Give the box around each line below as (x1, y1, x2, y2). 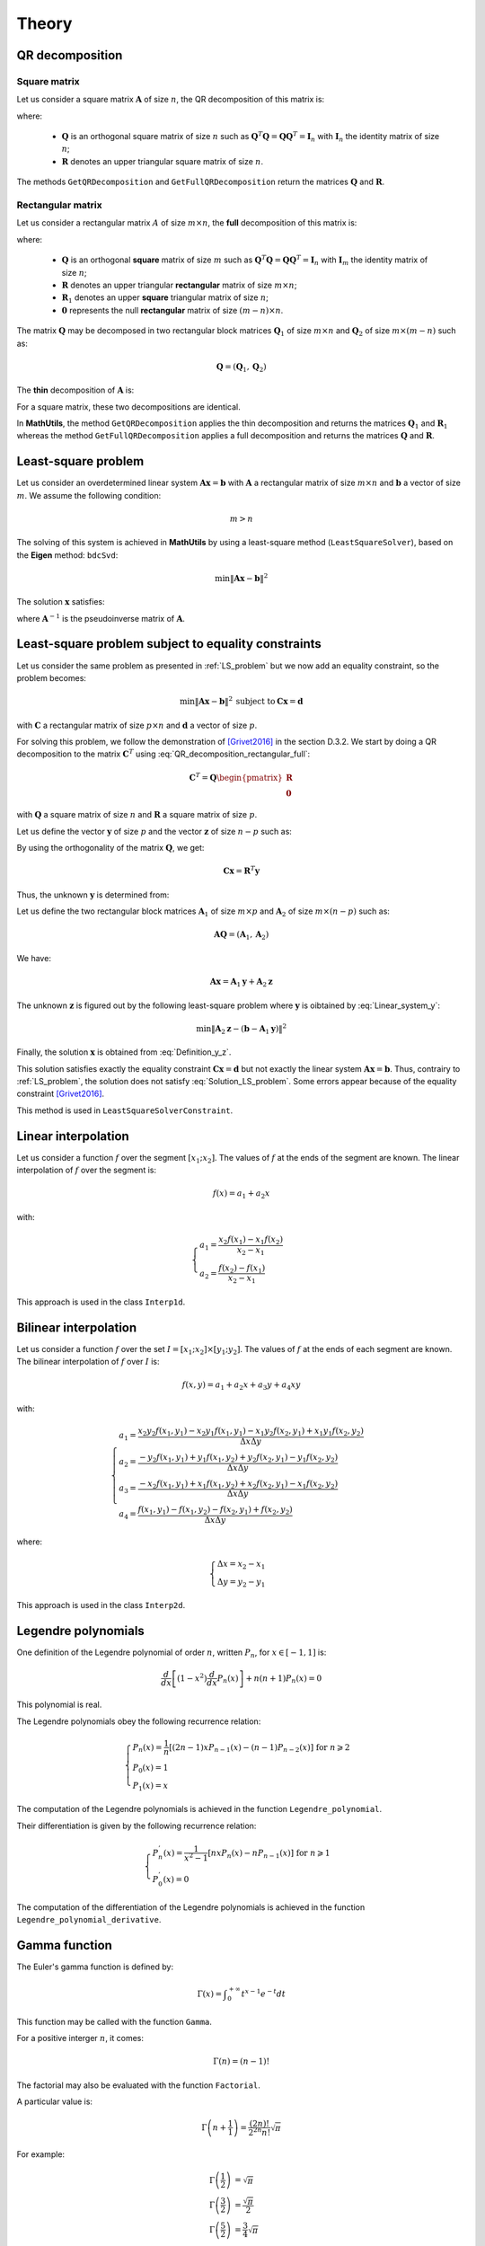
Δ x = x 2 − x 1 (216, 1559, 266, 1571)
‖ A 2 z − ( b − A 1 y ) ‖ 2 (211, 1022, 287, 1036)
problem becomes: (16, 672, 87, 683)
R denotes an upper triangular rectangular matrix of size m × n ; (61, 279, 297, 290)
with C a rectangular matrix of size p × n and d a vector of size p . (16, 720, 258, 730)
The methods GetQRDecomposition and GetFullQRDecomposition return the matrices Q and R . (16, 176, 385, 188)
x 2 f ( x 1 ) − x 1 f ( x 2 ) (218, 1234, 283, 1246)
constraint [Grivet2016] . (16, 1088, 105, 1100)
